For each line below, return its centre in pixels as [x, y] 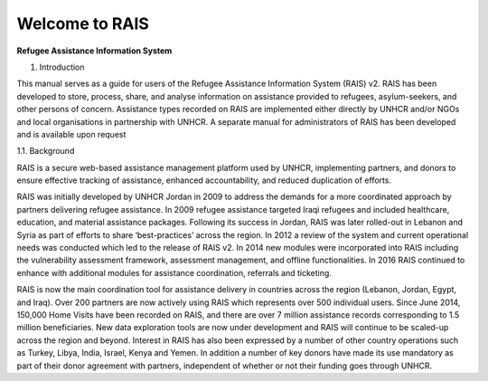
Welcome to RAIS [83, 24]
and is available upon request [71, 134]
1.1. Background [46, 151]
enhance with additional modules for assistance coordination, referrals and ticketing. [174, 272]
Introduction [62, 67]
